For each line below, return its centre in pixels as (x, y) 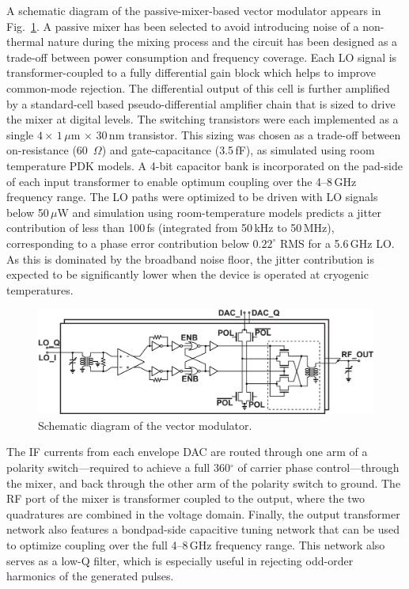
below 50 (28, 212)
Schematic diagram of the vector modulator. (145, 425)
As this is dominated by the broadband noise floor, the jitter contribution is (190, 258)
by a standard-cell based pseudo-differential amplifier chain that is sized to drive (201, 103)
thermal (25, 42)
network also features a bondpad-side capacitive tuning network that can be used (203, 529)
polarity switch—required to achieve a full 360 (118, 467)
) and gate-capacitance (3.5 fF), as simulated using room (238, 150)
